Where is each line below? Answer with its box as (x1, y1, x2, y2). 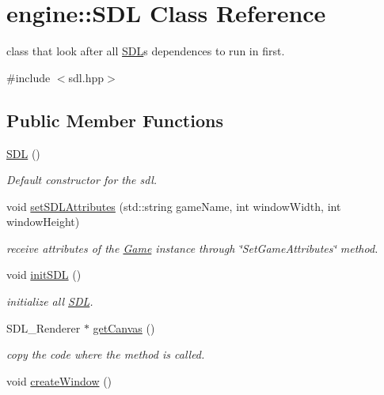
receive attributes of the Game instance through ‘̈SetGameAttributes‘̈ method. (6, 239, 378, 256)
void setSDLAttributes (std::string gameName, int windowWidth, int (6, 197, 341, 214)
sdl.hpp (68, 69, 104, 85)
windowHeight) (6, 213, 80, 230)
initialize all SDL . (6, 293, 93, 310)
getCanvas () (93, 319, 155, 336)
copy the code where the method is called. (6, 346, 205, 363)
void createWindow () (6, 372, 112, 389)
